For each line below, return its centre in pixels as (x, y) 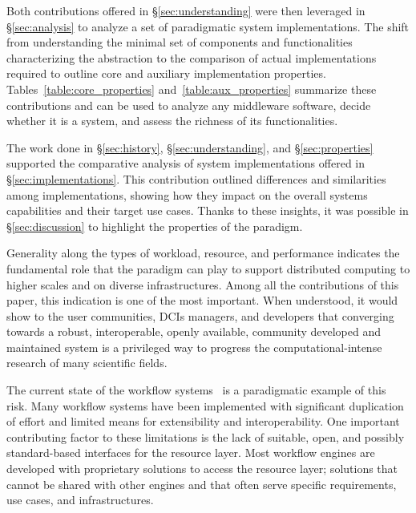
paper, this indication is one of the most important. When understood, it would (202, 300)
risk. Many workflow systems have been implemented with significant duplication (205, 405)
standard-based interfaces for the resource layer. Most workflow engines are (191, 452)
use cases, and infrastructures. (80, 500)
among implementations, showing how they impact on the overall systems (187, 194)
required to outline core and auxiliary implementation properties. (166, 73)
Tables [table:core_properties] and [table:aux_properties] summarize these (192, 89)
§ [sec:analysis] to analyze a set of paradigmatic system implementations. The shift (208, 26)
